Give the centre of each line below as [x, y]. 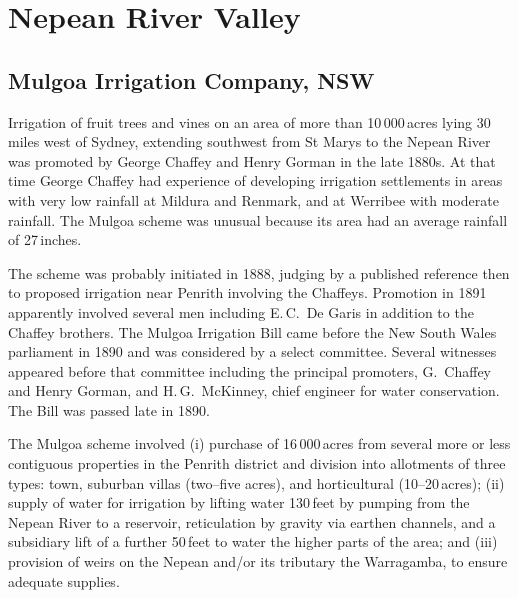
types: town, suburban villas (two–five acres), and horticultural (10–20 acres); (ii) [256, 482]
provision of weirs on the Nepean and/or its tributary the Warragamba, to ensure [258, 561]
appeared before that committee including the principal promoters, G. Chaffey [250, 370]
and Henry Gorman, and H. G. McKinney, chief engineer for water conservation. [254, 390]
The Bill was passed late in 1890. [109, 409]
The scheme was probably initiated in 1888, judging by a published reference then [259, 272]
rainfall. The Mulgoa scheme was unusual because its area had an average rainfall [258, 219]
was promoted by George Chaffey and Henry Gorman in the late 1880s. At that [252, 160]
